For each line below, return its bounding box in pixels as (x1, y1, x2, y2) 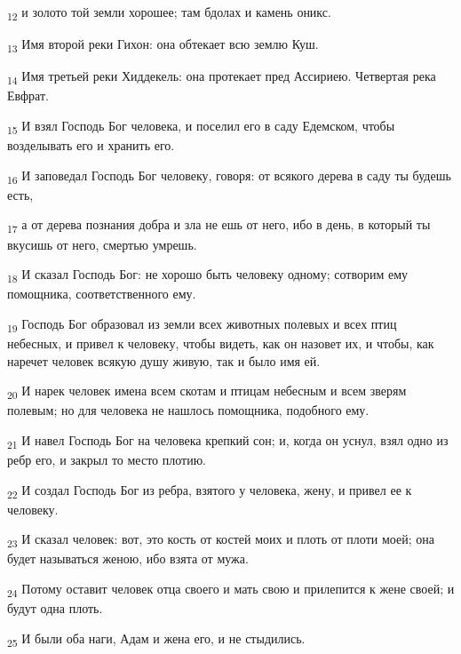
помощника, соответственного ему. (7, 284, 196, 303)
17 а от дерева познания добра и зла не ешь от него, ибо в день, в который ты (7, 215, 431, 236)
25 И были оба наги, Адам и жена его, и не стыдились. (7, 628, 306, 650)
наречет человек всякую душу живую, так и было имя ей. (7, 351, 321, 370)
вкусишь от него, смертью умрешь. (7, 235, 197, 253)
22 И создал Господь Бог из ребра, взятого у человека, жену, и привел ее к (7, 480, 412, 501)
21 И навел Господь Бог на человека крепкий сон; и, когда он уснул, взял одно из (7, 430, 449, 451)
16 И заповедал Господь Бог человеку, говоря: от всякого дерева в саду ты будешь (7, 165, 451, 187)
